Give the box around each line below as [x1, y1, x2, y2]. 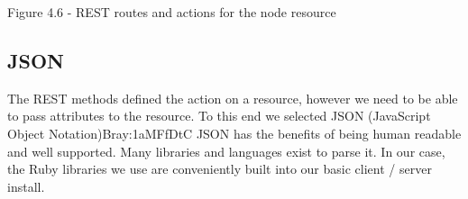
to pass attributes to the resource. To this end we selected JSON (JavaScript [7, 106, 431, 125]
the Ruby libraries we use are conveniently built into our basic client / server [7, 159, 432, 178]
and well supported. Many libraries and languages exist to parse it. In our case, [7, 141, 445, 160]
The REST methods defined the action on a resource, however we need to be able [7, 88, 458, 107]
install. [7, 176, 45, 195]
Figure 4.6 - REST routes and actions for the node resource [7, 3, 336, 21]
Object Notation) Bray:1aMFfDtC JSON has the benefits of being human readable [7, 123, 462, 142]
